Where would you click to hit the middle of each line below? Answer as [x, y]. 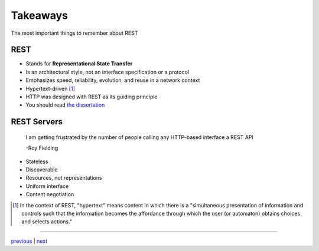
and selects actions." [47, 222]
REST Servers [37, 122]
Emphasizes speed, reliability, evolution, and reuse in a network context [113, 80]
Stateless [37, 161]
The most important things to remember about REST [74, 33]
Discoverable [42, 169]
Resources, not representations [64, 178]
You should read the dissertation [65, 105]
